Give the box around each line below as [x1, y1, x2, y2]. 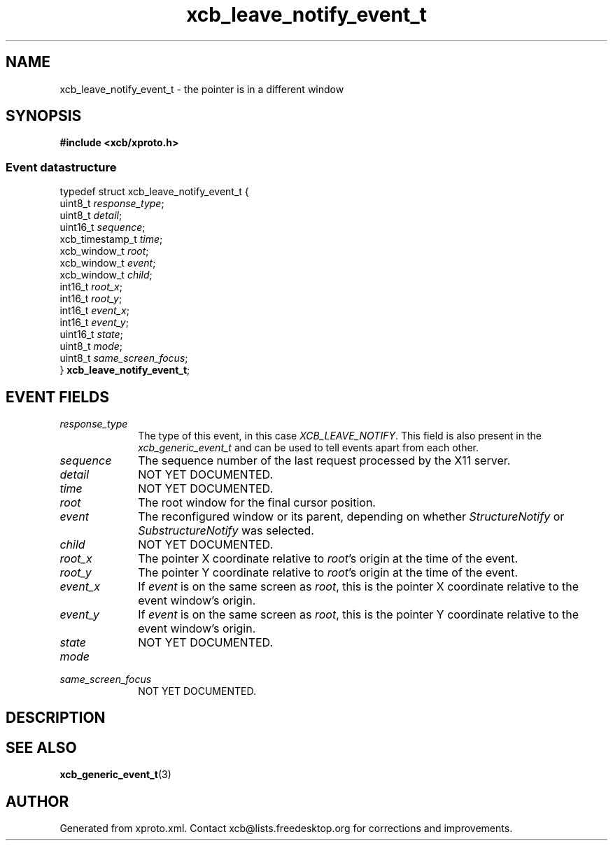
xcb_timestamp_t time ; [59, 233, 163, 246]
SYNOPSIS [6, 107, 82, 125]
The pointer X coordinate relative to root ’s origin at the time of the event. [138, 551, 519, 566]
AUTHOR [6, 792, 69, 810]
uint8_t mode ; [59, 340, 123, 353]
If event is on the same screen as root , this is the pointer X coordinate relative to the [138, 579, 579, 594]
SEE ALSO [6, 738, 77, 756]
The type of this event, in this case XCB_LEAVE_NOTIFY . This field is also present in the [138, 430, 542, 442]
